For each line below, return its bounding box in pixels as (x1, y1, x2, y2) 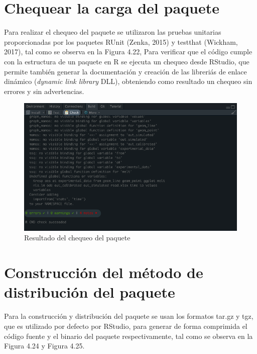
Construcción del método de (4, 262, 203, 283)
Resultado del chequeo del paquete (24, 232, 131, 243)
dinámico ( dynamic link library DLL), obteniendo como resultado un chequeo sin (4, 76, 252, 86)
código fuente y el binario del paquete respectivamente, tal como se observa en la (4, 330, 253, 341)
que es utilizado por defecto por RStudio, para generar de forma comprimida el (4, 320, 247, 331)
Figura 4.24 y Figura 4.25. (4, 340, 85, 351)
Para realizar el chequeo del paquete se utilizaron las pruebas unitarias (4, 27, 221, 37)
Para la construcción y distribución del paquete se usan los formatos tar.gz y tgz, (4, 311, 253, 321)
